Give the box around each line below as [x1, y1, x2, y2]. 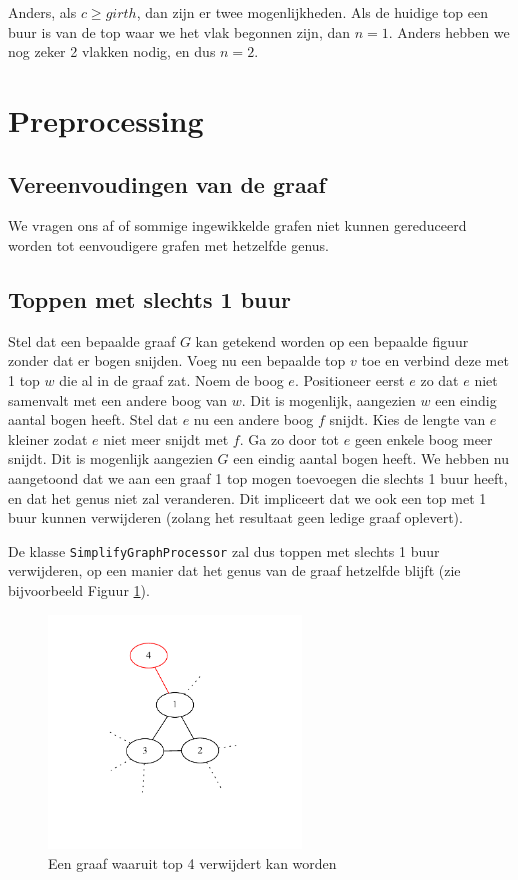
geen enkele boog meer [354, 428, 493, 449]
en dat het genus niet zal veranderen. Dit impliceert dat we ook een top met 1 [8, 487, 487, 508]
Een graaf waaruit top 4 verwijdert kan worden [48, 852, 337, 873]
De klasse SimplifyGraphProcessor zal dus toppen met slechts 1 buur [8, 540, 440, 561]
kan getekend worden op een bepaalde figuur [195, 330, 469, 351]
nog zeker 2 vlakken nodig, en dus [8, 41, 216, 62]
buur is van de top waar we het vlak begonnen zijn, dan [8, 21, 351, 42]
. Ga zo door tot [239, 428, 340, 449]
